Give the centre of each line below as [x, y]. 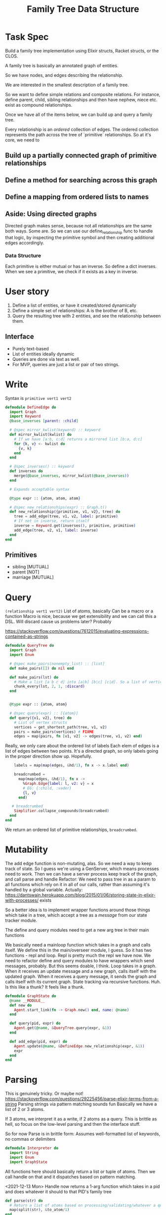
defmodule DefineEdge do [31, 407]
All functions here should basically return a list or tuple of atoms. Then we [80, 1171]
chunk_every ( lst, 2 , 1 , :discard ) [49, 687]
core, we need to [22, 140]
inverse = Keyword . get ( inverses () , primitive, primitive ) [75, 526]
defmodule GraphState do [31, 996]
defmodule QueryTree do [30, 646]
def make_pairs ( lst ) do [34, 677]
